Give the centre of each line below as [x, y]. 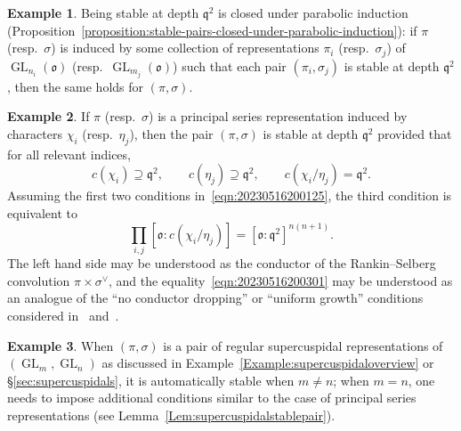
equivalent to [42, 212]
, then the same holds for [76, 86]
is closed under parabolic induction [313, 12]
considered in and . [63, 316]
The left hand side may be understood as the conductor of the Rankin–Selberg [222, 263]
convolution [39, 280]
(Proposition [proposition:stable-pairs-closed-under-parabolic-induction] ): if [212, 30]
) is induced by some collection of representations [185, 48]
